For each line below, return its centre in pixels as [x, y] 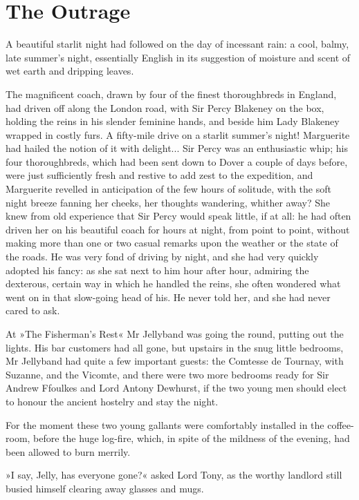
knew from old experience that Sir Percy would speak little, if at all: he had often [178, 216]
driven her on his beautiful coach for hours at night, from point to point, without [178, 229]
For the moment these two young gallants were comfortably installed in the [165, 424]
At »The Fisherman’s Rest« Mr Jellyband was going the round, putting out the [175, 334]
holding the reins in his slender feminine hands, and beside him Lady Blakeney [173, 121]
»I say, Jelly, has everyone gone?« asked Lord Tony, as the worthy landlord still [174, 475]
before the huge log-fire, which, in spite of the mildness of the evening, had [192, 438]
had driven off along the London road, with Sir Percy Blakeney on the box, [165, 107]
